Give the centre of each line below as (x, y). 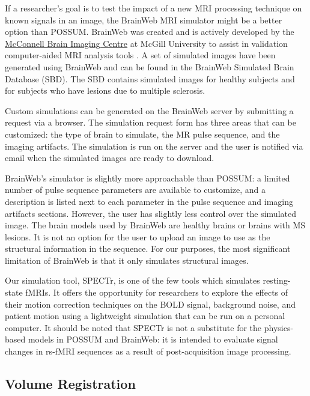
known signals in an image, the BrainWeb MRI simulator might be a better (144, 20)
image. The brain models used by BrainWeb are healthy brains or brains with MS (155, 225)
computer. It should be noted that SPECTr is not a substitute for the (133, 327)
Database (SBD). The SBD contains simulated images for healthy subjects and (150, 78)
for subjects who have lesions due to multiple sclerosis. (105, 90)
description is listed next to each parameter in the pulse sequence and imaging (149, 201)
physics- (279, 327)
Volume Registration (70, 384)
